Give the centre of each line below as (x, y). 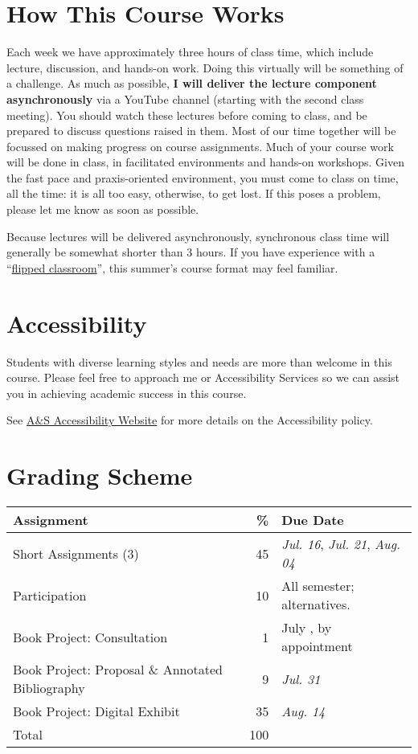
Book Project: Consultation (90, 637)
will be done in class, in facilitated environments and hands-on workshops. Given (205, 162)
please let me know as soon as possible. (103, 209)
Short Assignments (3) (76, 553)
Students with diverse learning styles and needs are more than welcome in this (199, 361)
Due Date (313, 520)
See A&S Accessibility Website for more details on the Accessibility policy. (190, 420)
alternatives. (316, 604)
